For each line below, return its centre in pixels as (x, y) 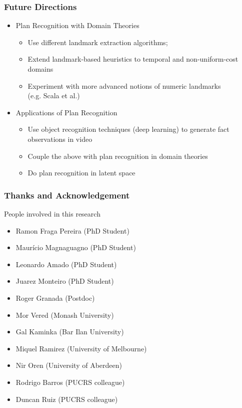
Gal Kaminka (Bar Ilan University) (70, 332)
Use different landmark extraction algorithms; (98, 42)
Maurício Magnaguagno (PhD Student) (76, 247)
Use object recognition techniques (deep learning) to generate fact (128, 129)
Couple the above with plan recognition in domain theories (118, 156)
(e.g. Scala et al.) (54, 95)
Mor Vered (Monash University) (65, 315)
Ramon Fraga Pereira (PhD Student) (72, 230)
